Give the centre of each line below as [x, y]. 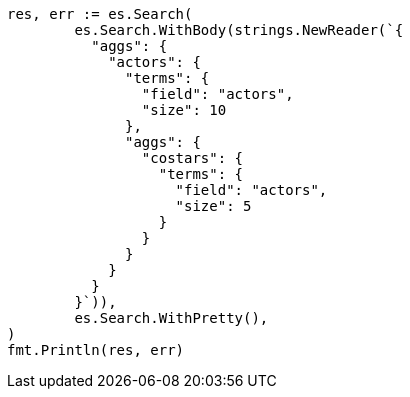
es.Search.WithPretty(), [171, 318]
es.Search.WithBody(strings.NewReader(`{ [239, 30]
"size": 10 [184, 110]
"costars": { [192, 158]
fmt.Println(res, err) [96, 350]
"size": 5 [213, 206]
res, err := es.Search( [100, 14]
